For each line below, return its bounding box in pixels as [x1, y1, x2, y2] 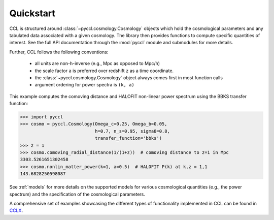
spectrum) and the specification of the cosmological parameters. [9, 191, 146, 197]
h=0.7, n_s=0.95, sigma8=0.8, [94, 128, 170, 134]
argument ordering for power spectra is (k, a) [35, 82, 134, 88]
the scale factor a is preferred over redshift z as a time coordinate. [35, 68, 174, 74]
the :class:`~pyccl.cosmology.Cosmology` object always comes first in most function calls [35, 74, 223, 81]
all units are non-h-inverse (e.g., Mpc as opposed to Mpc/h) [35, 60, 160, 67]
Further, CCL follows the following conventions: [9, 49, 109, 55]
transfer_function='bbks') [94, 135, 162, 141]
